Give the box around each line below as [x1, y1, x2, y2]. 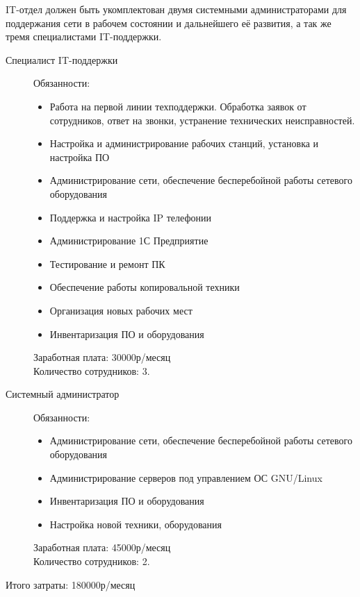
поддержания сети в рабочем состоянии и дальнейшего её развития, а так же [6, 15, 332, 30]
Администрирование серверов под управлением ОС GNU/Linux [49, 470, 322, 485]
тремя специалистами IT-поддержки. [6, 29, 162, 44]
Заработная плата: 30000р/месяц [33, 350, 171, 364]
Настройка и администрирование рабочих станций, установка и [49, 136, 319, 151]
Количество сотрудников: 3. [33, 363, 150, 378]
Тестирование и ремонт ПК [49, 256, 165, 271]
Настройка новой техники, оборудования [49, 516, 222, 531]
